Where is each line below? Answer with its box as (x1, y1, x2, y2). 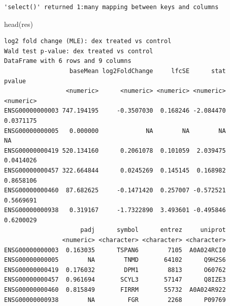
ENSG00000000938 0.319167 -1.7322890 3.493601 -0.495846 (4, 207, 226, 214)
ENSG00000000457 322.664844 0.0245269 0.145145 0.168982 (4, 166, 226, 174)
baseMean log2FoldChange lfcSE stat (69, 67, 226, 75)
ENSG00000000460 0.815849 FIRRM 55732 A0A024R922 (4, 286, 226, 294)
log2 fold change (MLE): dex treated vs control (4, 38, 172, 45)
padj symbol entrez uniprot (80, 226, 226, 234)
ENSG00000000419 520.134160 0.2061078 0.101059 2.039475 (4, 147, 226, 154)
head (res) (4, 18, 33, 29)
